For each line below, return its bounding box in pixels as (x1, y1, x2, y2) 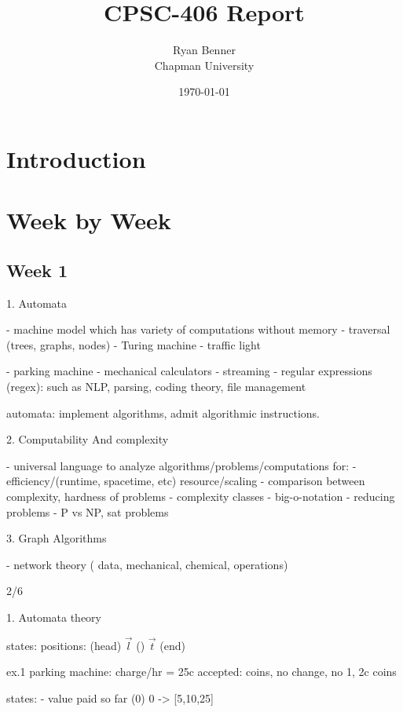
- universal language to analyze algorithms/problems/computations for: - (6, 457, 357, 473)
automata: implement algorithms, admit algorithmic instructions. (6, 404, 320, 421)
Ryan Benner (173, 42, 236, 58)
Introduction (6, 142, 146, 174)
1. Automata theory (6, 608, 101, 625)
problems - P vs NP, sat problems (6, 503, 169, 520)
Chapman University (154, 57, 255, 73)
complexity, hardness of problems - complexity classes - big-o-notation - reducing (6, 488, 395, 505)
